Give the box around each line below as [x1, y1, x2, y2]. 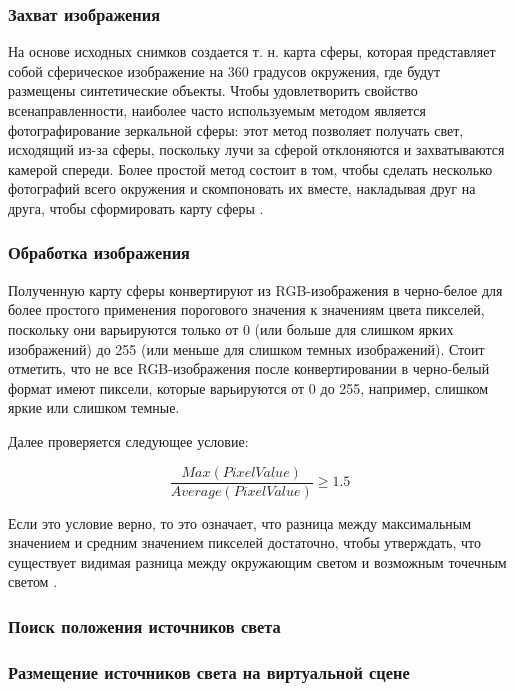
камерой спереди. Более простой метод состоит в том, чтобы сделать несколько [8, 158, 493, 179]
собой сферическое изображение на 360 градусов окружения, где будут [8, 60, 441, 81]
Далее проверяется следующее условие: [8, 430, 249, 451]
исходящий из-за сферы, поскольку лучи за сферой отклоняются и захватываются [8, 139, 505, 160]
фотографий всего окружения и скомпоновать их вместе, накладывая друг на [8, 178, 476, 199]
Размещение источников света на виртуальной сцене [8, 659, 410, 684]
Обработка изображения [8, 240, 190, 265]
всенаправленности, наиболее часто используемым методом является [8, 100, 426, 120]
